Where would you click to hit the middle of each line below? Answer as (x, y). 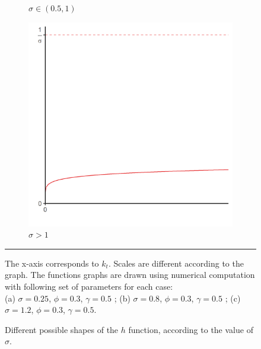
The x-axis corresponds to (52, 263)
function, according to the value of (191, 329)
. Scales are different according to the (176, 263)
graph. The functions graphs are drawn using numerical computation (130, 275)
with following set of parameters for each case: (89, 286)
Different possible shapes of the (62, 329)
